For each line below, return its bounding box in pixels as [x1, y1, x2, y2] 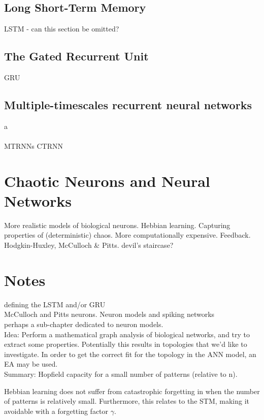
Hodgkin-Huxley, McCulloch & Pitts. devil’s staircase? [4, 240, 174, 250]
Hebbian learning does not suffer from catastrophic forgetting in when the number [4, 385, 260, 396]
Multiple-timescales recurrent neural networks [4, 96, 252, 112]
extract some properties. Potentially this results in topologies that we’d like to [4, 339, 247, 349]
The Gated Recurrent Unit [4, 48, 149, 64]
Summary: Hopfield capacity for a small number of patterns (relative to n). [4, 368, 238, 379]
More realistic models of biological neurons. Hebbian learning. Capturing [4, 219, 230, 230]
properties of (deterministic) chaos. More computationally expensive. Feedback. [4, 230, 251, 240]
